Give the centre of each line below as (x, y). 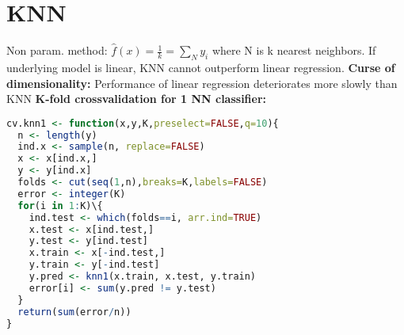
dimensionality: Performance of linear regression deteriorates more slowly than (202, 83)
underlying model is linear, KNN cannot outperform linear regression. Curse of (201, 67)
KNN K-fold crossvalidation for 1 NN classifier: (137, 99)
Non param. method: (57, 50)
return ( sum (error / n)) (74, 312)
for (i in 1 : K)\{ (60, 206)
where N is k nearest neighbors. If (294, 50)
